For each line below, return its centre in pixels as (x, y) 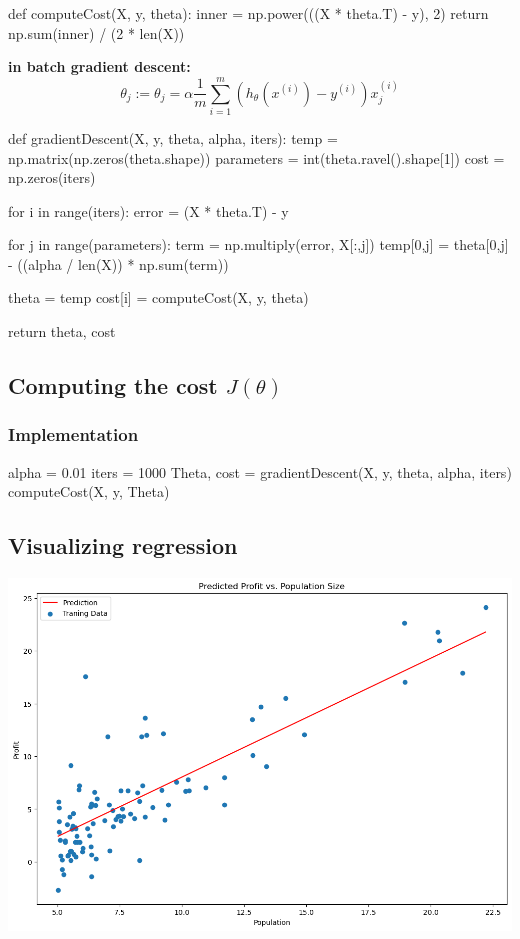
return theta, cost (62, 331)
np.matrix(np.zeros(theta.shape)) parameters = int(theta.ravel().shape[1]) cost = (256, 157)
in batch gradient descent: (99, 66)
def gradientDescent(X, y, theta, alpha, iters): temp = (173, 137)
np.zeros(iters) (52, 177)
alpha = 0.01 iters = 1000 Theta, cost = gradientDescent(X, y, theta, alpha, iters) (260, 471)
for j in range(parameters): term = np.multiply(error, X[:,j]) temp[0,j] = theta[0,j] (258, 244)
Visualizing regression (123, 545)
